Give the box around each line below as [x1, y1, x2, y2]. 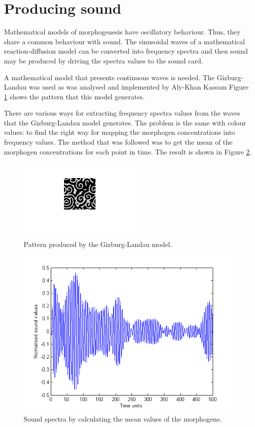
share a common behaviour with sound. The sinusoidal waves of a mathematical [4, 36, 245, 46]
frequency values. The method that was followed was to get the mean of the [4, 137, 233, 147]
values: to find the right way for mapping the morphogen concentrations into [4, 127, 235, 137]
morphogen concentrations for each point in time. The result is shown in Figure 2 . [4, 146, 252, 156]
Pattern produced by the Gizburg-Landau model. [24, 239, 172, 249]
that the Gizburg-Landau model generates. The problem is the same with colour [4, 117, 246, 127]
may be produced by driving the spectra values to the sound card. [4, 55, 203, 65]
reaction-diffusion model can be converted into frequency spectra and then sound [4, 46, 248, 56]
